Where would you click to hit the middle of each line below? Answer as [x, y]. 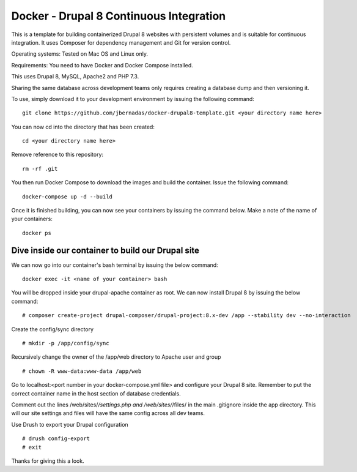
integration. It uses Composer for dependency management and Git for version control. [121, 42]
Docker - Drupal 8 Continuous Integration [119, 16]
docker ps [37, 233]
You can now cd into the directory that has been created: [83, 127]
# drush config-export [56, 439]
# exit [32, 447]
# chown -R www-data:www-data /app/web [82, 371]
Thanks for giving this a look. [48, 461]
